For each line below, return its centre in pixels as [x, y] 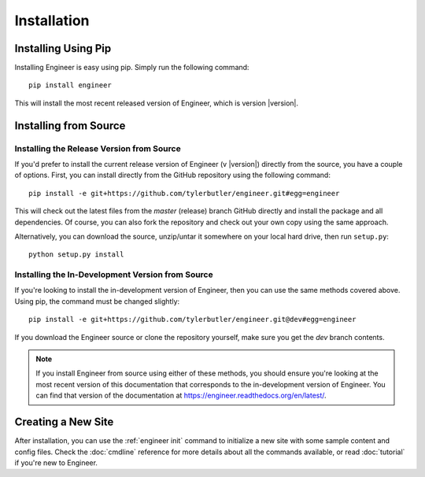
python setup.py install [76, 255]
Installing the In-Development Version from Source [114, 275]
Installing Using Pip [63, 48]
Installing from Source [70, 126]
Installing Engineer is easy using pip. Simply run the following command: [132, 68]
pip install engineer [70, 85]
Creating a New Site [64, 422]
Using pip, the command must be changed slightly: [97, 301]
